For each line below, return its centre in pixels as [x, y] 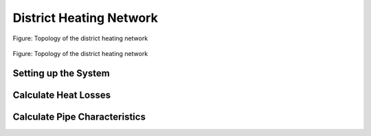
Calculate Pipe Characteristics [79, 117]
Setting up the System [61, 73]
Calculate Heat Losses [62, 95]
